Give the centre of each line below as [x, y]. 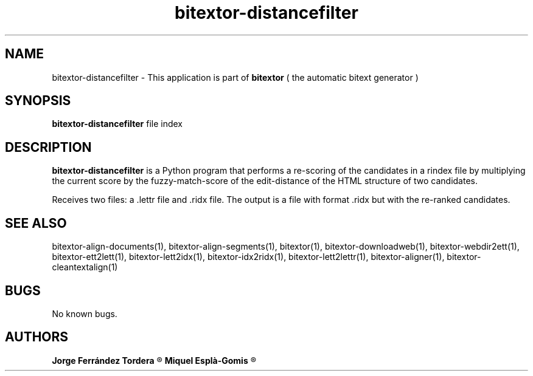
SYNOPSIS [38, 101]
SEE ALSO [36, 223]
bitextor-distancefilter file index [117, 124]
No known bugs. [85, 313]
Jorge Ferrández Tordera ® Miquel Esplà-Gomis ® [154, 360]
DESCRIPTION [48, 147]
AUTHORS [37, 337]
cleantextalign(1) [85, 267]
